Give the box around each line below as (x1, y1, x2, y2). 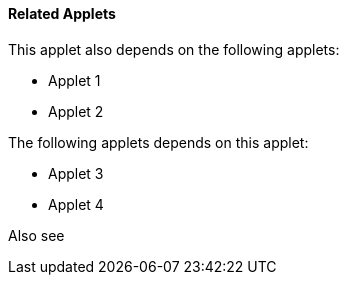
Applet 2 (48, 102, 104, 120)
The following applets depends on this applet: (8, 133, 309, 151)
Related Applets (8, 5, 116, 22)
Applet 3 (48, 164, 104, 182)
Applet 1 (48, 71, 101, 89)
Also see (8, 226, 65, 244)
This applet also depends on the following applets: (8, 40, 340, 58)
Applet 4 (48, 195, 104, 213)
